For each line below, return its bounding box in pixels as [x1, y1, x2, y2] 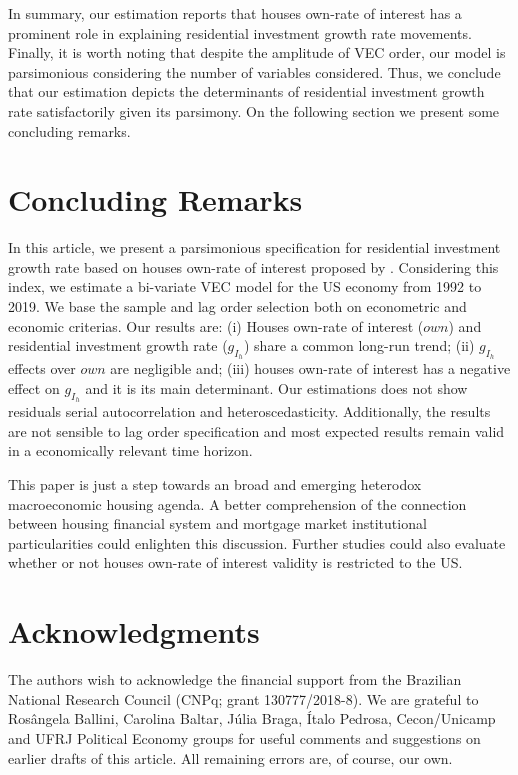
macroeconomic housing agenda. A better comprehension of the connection [8, 493, 467, 514]
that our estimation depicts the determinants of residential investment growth [8, 81, 485, 102]
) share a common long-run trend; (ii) [243, 335, 475, 356]
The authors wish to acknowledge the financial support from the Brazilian [8, 669, 462, 690]
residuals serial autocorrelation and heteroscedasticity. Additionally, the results [8, 401, 491, 422]
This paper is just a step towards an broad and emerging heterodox [8, 474, 422, 495]
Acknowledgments [8, 611, 260, 652]
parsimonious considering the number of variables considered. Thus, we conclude [8, 61, 501, 82]
